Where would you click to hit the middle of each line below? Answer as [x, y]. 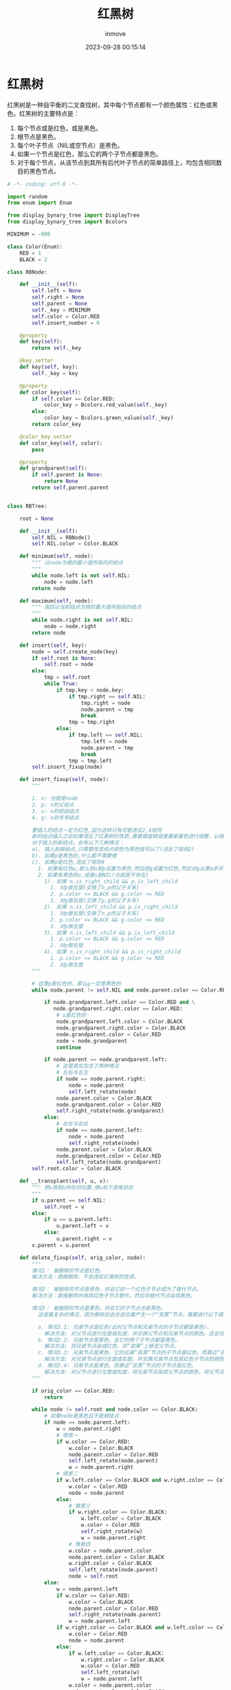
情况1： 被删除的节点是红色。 [68, 1270]
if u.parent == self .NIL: [69, 1200]
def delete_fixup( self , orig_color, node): [83, 1258]
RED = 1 [30, 253]
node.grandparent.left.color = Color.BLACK [120, 1022]
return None [61, 481]
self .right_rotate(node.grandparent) [110, 1111]
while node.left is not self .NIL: [81, 575]
